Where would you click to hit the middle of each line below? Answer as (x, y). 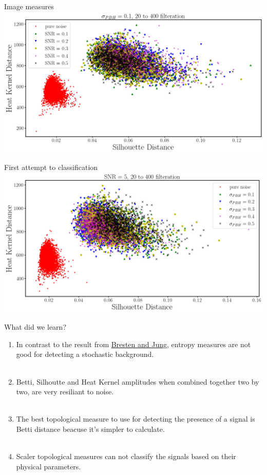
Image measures (29, 6)
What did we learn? (35, 327)
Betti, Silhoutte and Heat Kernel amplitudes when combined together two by (138, 381)
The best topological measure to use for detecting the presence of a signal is (136, 419)
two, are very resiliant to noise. (65, 392)
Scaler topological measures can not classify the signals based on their (126, 456)
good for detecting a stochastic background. (85, 354)
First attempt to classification (51, 167)
